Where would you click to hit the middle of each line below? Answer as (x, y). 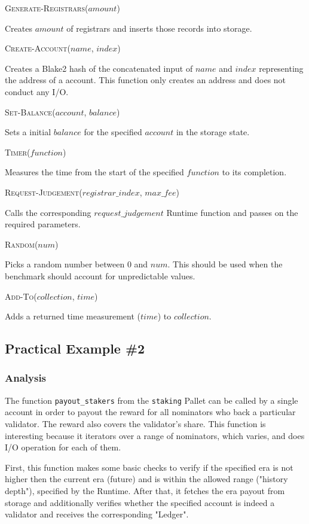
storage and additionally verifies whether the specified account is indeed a (140, 502)
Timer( (18, 152)
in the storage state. (213, 132)
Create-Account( (38, 48)
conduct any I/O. (37, 91)
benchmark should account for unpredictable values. (100, 275)
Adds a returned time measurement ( (73, 316)
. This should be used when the (225, 264)
